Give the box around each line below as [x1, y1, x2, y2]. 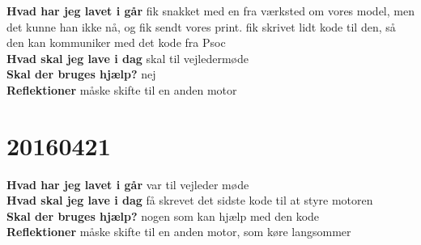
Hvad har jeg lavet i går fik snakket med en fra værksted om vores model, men [6, 2, 415, 19]
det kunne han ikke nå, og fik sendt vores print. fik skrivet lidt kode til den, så [6, 18, 396, 35]
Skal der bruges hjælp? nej [6, 65, 156, 82]
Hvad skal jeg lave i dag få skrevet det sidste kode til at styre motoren [6, 192, 373, 209]
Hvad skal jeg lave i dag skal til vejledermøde [6, 49, 249, 66]
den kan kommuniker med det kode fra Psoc [6, 34, 226, 51]
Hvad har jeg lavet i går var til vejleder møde [6, 175, 249, 192]
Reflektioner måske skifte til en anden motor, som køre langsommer [6, 223, 351, 240]
